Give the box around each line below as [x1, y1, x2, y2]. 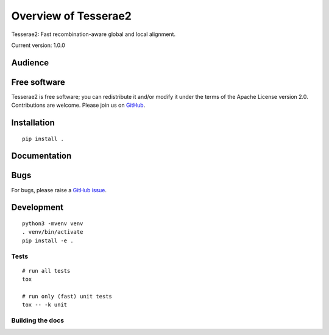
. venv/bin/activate [22, 229, 83, 236]
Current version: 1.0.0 [11, 41, 65, 49]
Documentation [11, 151, 72, 161]
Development [11, 202, 64, 213]
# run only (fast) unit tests [22, 293, 113, 300]
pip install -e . [22, 237, 74, 244]
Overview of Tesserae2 [11, 9, 132, 23]
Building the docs [11, 316, 64, 325]
